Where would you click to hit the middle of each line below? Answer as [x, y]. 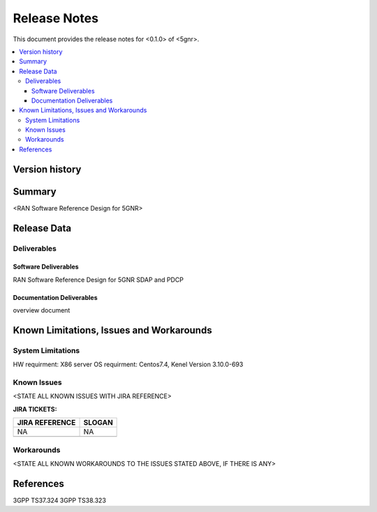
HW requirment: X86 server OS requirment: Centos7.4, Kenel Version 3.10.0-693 [128, 364]
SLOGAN [98, 423]
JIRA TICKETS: [35, 409]
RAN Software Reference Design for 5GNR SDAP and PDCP [98, 280]
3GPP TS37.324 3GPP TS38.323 [59, 500]
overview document [42, 310]
